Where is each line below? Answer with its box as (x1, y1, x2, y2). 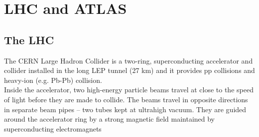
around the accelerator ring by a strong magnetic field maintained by (4, 114, 215, 124)
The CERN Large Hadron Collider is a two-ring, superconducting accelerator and (4, 55, 253, 66)
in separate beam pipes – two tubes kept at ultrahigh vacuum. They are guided (4, 104, 247, 114)
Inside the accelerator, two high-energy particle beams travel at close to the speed (4, 84, 254, 95)
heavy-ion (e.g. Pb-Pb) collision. (4, 74, 102, 85)
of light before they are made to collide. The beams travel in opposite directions (4, 94, 248, 104)
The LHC (4, 32, 54, 47)
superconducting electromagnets (4, 123, 102, 134)
